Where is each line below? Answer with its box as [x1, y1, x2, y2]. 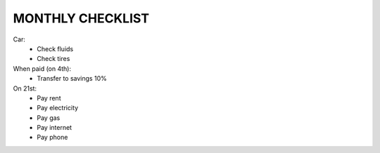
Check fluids [37, 44, 74, 53]
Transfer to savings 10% [37, 74, 107, 83]
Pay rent [37, 93, 61, 102]
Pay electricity [37, 104, 79, 112]
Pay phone [37, 133, 68, 142]
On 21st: [13, 84, 37, 93]
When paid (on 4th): [13, 64, 72, 73]
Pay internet [37, 124, 72, 132]
